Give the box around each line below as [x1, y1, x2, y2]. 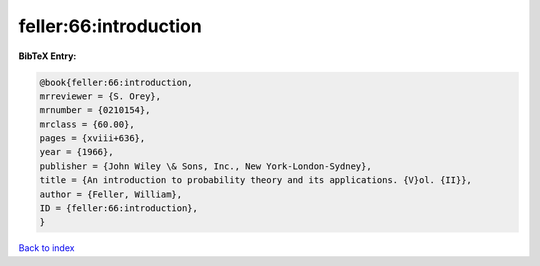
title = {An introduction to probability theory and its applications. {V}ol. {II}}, [39, 175, 472, 186]
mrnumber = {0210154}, [39, 105, 151, 116]
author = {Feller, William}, [39, 188, 183, 200]
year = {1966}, [39, 146, 114, 158]
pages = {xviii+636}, [39, 133, 146, 144]
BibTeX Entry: [18, 50, 77, 62]
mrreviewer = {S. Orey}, [39, 90, 162, 102]
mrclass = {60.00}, [39, 118, 135, 130]
